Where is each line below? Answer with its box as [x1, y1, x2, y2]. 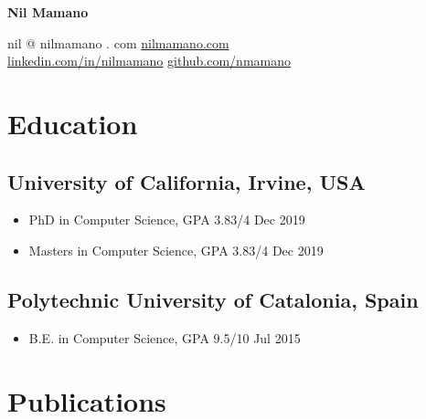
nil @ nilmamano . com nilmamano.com [7, 33, 229, 52]
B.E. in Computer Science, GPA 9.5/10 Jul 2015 [28, 328, 301, 347]
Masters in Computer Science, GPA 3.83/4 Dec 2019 [28, 240, 324, 259]
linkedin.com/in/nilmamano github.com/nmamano [7, 51, 292, 70]
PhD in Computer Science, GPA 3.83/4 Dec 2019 [28, 210, 305, 229]
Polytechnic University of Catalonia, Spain [7, 285, 419, 313]
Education [7, 104, 138, 141]
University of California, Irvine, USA [7, 167, 366, 195]
